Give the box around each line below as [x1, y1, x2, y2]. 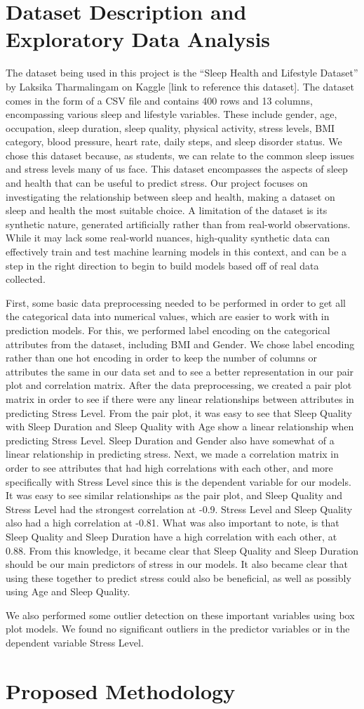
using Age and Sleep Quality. [6, 584, 130, 599]
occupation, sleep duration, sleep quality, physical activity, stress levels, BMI [6, 120, 335, 135]
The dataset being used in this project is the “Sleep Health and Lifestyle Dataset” [6, 65, 358, 80]
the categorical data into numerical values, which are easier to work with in [6, 309, 330, 324]
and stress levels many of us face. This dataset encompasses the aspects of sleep [6, 161, 348, 176]
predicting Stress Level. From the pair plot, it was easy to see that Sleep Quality [6, 405, 353, 420]
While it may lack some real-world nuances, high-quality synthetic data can [6, 230, 330, 245]
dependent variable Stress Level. [6, 635, 144, 650]
